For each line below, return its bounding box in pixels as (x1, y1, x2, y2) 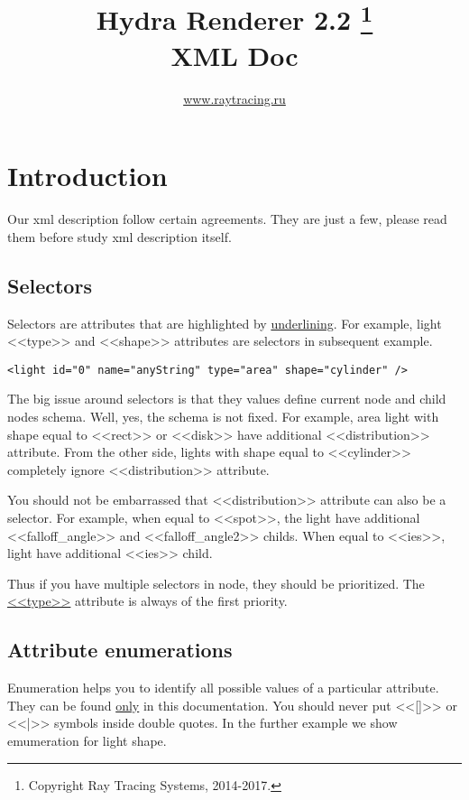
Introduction (7, 157, 168, 194)
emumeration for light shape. (7, 730, 167, 749)
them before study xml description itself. (7, 227, 232, 246)
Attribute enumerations (7, 636, 233, 664)
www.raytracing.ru (183, 88, 286, 107)
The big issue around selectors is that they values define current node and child (7, 389, 446, 408)
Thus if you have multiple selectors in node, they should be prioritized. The (7, 573, 425, 592)
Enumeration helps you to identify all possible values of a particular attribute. (7, 678, 439, 697)
